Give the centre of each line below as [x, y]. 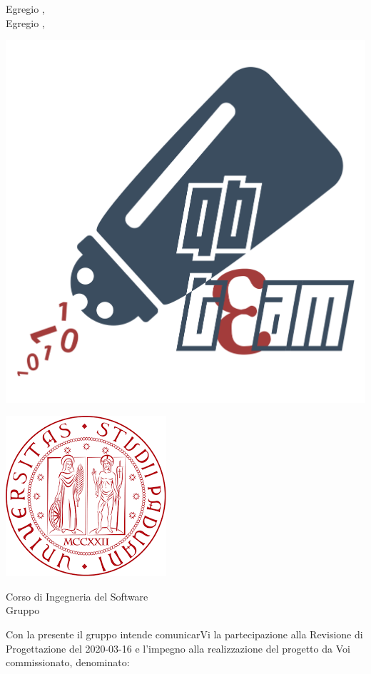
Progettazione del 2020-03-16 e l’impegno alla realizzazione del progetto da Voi [178, 648]
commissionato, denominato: [68, 662]
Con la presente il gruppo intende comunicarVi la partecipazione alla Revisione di [184, 634]
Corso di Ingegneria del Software [77, 596]
